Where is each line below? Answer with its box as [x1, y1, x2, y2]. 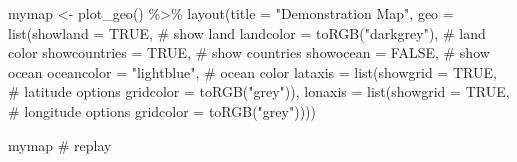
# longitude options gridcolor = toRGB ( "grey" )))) [8, 100, 316, 121]
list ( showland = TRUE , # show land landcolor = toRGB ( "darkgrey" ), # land [8, 22, 486, 43]
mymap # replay [8, 134, 112, 155]
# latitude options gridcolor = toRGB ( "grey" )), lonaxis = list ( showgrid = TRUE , [8, 81, 510, 102]
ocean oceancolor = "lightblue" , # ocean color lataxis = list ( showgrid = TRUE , [8, 61, 497, 82]
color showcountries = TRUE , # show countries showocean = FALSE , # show [8, 42, 490, 63]
